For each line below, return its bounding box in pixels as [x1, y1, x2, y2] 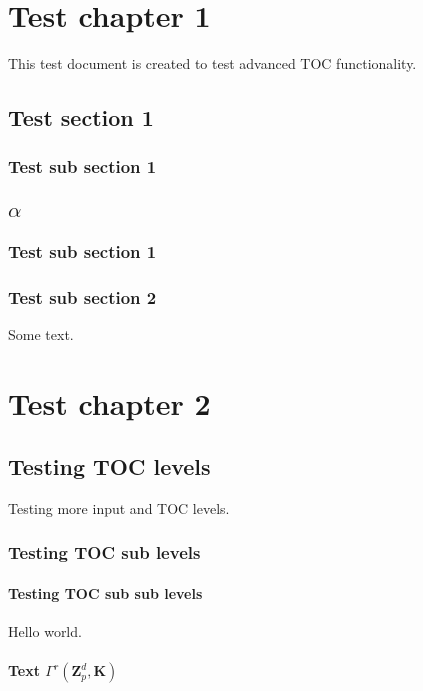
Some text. [8, 323, 74, 344]
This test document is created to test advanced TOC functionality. [8, 53, 417, 74]
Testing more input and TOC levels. [8, 497, 230, 518]
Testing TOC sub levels [8, 540, 201, 565]
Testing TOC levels [8, 451, 211, 482]
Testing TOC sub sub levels [8, 583, 203, 603]
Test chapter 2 [8, 382, 211, 423]
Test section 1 [8, 102, 154, 133]
